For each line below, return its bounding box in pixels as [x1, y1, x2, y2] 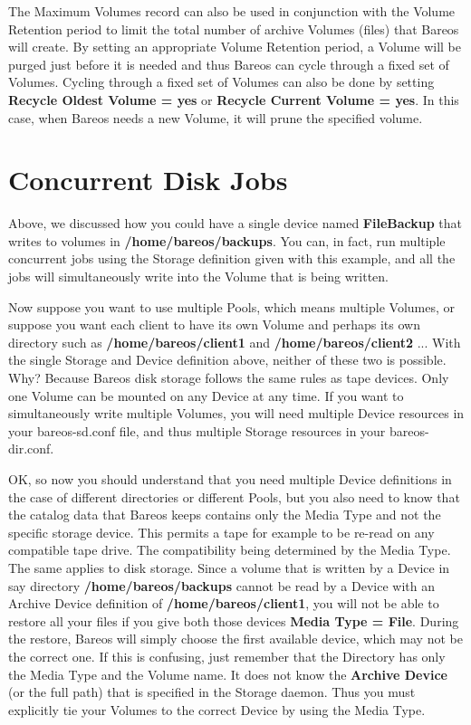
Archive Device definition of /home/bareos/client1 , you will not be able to [8, 594, 439, 613]
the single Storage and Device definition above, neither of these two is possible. [8, 350, 447, 369]
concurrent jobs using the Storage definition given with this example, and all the [8, 249, 456, 268]
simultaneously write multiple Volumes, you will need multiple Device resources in [8, 404, 465, 423]
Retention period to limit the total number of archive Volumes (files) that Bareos [8, 19, 459, 38]
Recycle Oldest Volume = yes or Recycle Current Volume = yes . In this [8, 90, 459, 109]
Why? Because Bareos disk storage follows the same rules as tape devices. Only [8, 368, 449, 387]
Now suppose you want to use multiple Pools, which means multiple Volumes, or [8, 297, 455, 316]
